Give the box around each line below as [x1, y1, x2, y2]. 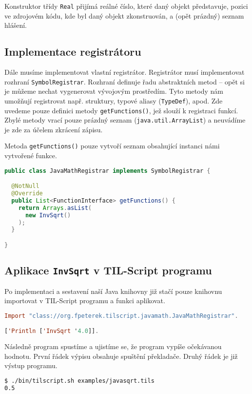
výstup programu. [4, 360, 58, 371]
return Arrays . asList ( [18, 204, 92, 211]
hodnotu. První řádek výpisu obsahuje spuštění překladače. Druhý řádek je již [4, 351, 238, 361]
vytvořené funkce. [4, 150, 57, 161]
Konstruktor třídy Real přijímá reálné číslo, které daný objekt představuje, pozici [4, 1, 248, 11]
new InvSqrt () [25, 211, 71, 219]
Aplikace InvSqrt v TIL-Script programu [4, 263, 212, 278]
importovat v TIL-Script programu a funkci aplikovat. [4, 295, 165, 306]
